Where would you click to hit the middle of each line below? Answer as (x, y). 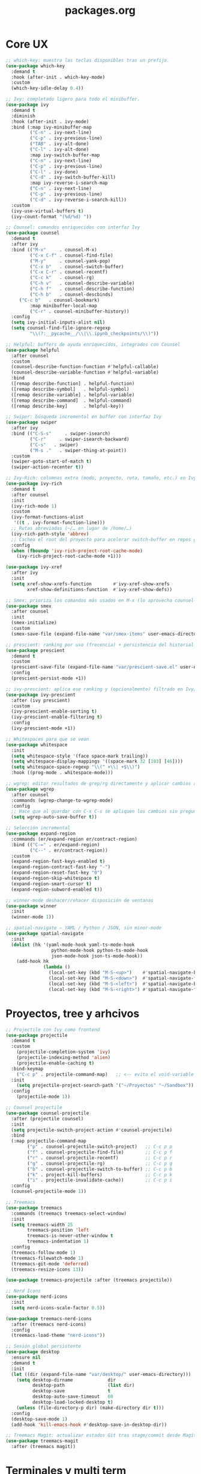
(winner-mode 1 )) (33, 917)
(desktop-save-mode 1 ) (39, 1419)
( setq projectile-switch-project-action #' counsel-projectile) (91, 1130)
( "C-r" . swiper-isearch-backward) (79, 439)
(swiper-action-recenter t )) (47, 467)
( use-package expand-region (41, 834)
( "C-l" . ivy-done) (54, 172)
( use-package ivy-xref (34, 567)
